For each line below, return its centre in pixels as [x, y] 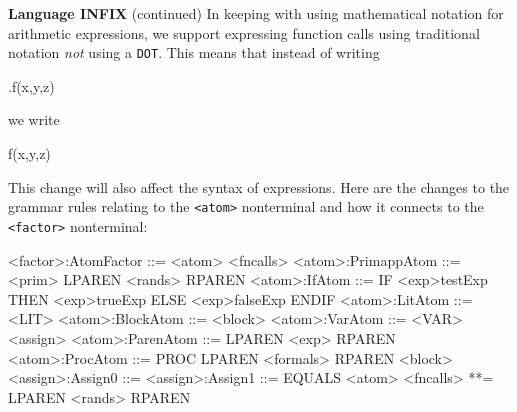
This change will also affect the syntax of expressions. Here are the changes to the [259, 186]
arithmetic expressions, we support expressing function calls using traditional [244, 32]
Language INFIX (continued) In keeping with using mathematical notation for [256, 13]
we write [34, 119]
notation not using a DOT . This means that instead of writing [194, 52]
